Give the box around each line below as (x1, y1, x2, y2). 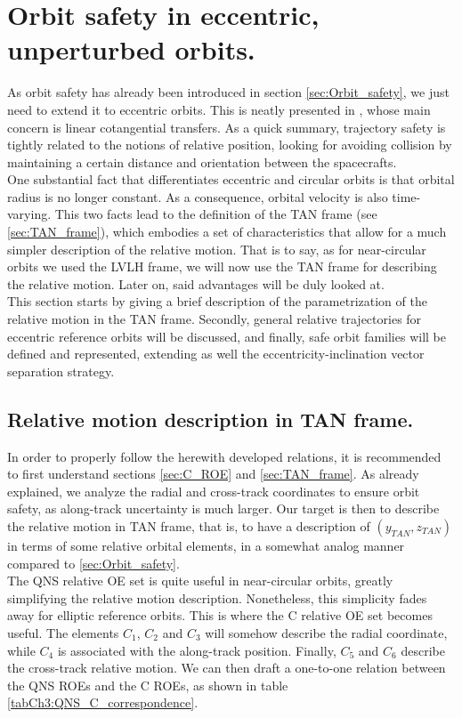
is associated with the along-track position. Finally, (57, 641, 336, 659)
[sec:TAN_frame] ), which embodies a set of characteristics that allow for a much (7, 222, 447, 241)
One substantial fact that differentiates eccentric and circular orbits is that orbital (7, 170, 455, 189)
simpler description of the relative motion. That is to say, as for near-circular (7, 239, 426, 258)
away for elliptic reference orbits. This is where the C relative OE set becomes (7, 606, 433, 625)
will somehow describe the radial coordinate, (205, 623, 448, 641)
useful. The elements (7, 623, 119, 641)
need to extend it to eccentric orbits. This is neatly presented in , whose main (7, 100, 431, 118)
